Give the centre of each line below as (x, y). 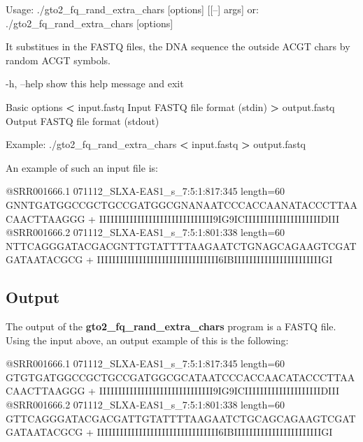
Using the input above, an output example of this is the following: (147, 340)
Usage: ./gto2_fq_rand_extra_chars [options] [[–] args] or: (132, 9)
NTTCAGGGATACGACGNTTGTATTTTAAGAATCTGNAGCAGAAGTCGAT (181, 245)
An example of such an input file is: (82, 167)
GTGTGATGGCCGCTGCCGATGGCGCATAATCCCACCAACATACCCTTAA (180, 377)
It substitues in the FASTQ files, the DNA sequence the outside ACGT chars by (178, 46)
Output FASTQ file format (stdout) (83, 120)
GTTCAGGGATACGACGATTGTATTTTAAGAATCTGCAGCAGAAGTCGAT (181, 418)
